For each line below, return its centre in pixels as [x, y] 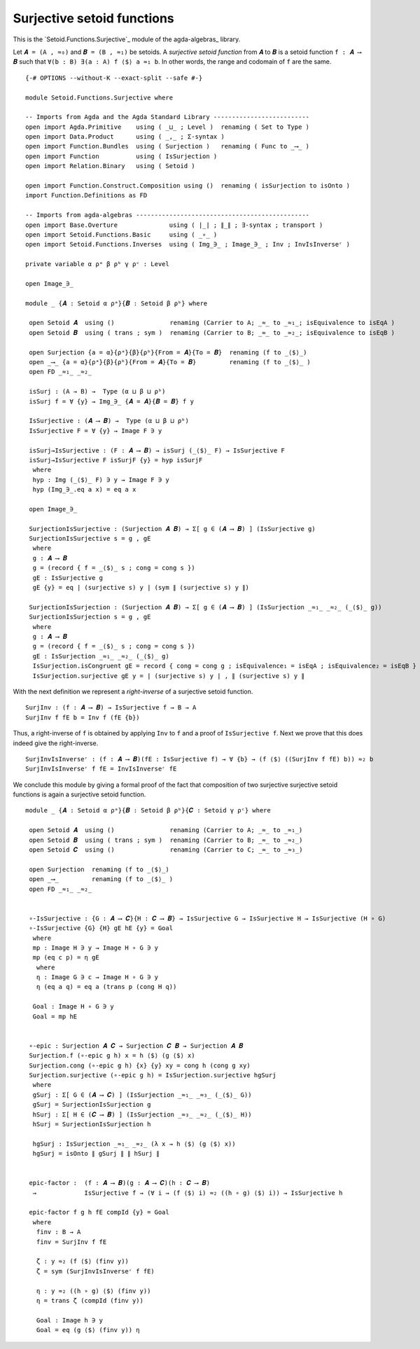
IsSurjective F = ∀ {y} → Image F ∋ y [96, 430]
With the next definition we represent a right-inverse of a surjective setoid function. [133, 691]
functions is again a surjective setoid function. [79, 794]
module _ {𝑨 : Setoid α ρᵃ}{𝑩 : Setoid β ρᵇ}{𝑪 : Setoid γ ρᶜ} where [148, 810]
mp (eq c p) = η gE [66, 957]
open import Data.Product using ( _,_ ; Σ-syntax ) [125, 137]
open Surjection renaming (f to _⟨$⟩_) [99, 869]
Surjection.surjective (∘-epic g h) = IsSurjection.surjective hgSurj [153, 1075]
